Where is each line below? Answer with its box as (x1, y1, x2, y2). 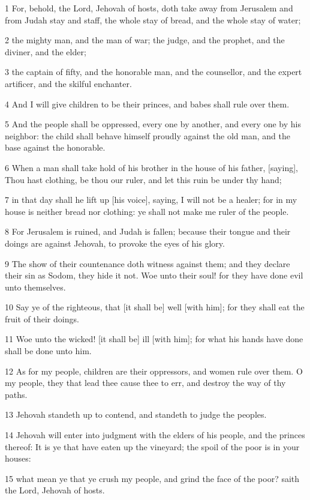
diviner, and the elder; (5, 45, 86, 58)
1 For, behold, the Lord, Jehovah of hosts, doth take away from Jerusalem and (5, 2, 293, 14)
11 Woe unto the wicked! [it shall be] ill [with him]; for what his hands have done (5, 333, 303, 345)
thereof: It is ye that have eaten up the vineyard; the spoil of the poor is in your (5, 440, 300, 453)
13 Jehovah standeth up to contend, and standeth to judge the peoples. (5, 408, 267, 421)
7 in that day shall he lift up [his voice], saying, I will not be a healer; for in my (5, 193, 297, 206)
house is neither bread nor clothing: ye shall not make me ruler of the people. (5, 205, 289, 217)
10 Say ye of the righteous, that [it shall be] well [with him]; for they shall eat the (5, 301, 305, 313)
